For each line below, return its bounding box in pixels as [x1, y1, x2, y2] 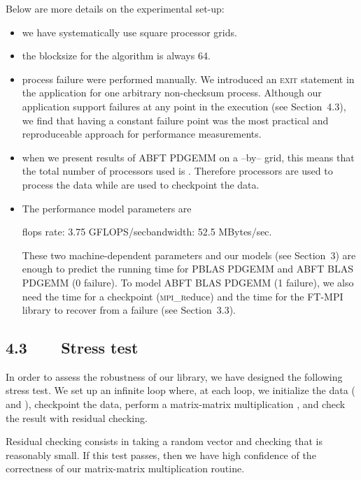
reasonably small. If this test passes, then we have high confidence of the [6, 447, 316, 462]
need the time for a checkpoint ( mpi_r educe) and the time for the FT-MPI [22, 289, 344, 303]
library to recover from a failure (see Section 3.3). [22, 303, 236, 317]
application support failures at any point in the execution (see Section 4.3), [22, 99, 346, 113]
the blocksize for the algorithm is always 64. [22, 48, 211, 63]
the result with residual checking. [6, 410, 148, 425]
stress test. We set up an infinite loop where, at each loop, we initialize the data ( [6, 383, 355, 398]
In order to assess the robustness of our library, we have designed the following [6, 369, 343, 384]
